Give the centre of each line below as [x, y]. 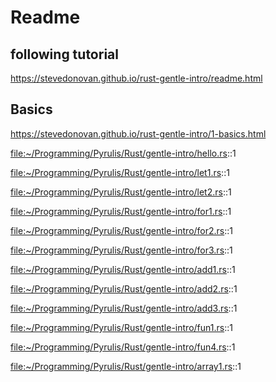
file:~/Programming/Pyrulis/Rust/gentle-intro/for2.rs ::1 [121, 230]
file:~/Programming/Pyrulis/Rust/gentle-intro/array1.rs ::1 [126, 366]
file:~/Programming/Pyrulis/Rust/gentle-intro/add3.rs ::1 [124, 308]
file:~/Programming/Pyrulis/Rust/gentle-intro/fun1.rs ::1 [121, 327]
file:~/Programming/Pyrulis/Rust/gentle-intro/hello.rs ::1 [123, 153]
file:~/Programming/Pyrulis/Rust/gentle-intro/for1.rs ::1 [121, 211]
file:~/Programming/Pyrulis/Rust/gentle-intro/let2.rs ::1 [121, 192]
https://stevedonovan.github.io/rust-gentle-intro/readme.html [136, 78]
